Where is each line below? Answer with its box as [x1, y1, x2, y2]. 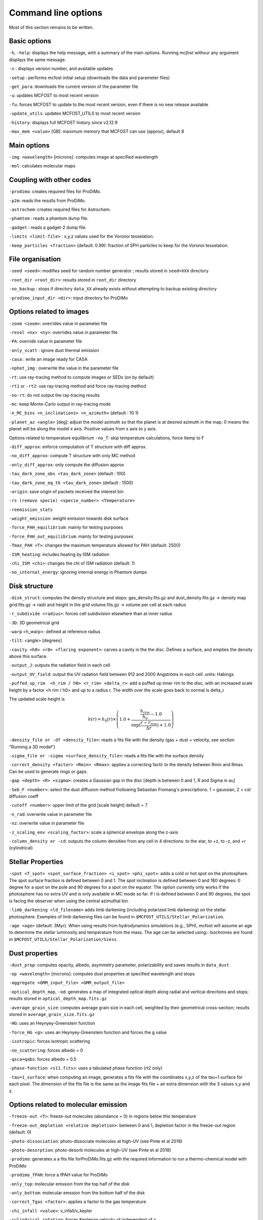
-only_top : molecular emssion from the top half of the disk [9, 1181, 130, 1187]
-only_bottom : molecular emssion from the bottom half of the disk [9, 1190, 145, 1196]
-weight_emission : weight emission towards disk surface [9, 515, 129, 522]
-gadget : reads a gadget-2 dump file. [9, 224, 87, 230]
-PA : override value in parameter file [9, 338, 82, 344]
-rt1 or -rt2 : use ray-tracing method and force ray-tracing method [9, 383, 146, 389]
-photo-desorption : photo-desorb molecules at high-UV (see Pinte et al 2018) [9, 1147, 171, 1153]
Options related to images [9, 307, 90, 316]
